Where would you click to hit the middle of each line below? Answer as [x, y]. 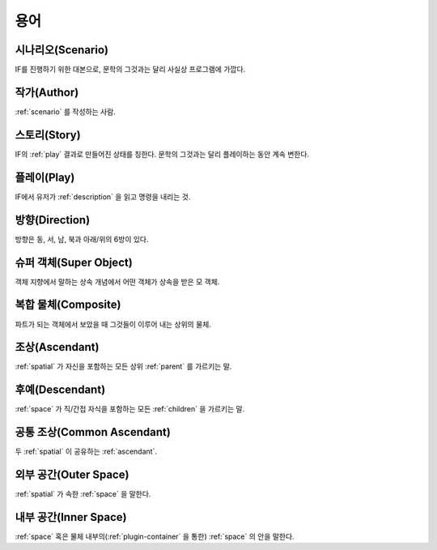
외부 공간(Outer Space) [72, 475]
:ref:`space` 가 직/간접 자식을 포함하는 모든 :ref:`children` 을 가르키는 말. [130, 409]
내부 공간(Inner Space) [71, 517]
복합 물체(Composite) [68, 305]
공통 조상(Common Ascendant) [93, 432]
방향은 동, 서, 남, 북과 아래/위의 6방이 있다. [82, 239]
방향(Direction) [53, 220]
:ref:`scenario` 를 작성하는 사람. [66, 111]
